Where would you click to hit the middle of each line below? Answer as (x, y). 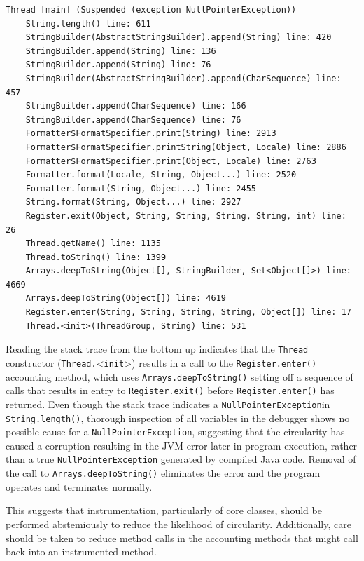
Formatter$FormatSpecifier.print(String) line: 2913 (151, 134)
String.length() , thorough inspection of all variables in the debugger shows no (178, 418)
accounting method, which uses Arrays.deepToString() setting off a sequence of (180, 376)
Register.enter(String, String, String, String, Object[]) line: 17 (188, 312)
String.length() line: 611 (88, 23)
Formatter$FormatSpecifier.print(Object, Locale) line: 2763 (171, 161)
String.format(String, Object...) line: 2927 (133, 202)
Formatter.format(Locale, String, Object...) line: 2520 (161, 175)
